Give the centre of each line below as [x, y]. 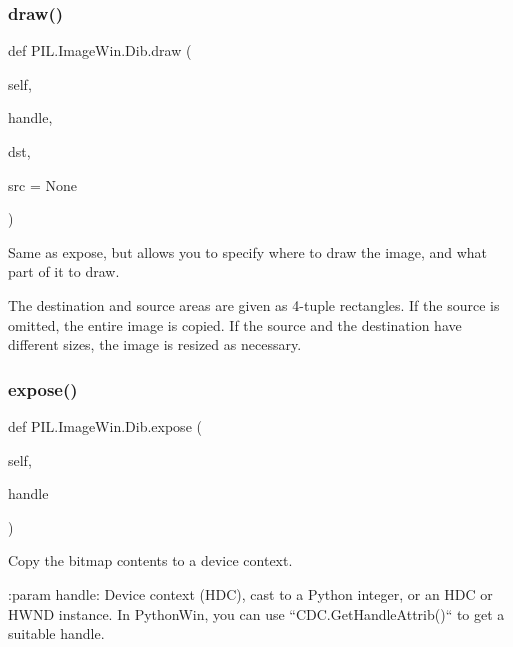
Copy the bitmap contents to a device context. [150, 560]
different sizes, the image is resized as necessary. [155, 344]
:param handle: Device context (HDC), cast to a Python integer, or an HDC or [250, 593]
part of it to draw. [64, 271]
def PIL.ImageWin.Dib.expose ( [105, 425]
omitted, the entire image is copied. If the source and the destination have [235, 324]
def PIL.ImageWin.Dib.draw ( [100, 50]
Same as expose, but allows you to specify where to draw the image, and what [248, 251]
